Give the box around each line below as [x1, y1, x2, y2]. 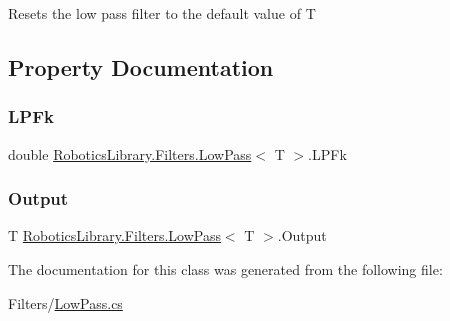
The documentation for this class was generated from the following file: [8, 259, 443, 279]
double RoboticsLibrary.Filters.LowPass [8, 143, 252, 164]
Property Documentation [8, 51, 274, 82]
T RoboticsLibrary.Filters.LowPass [8, 225, 221, 246]
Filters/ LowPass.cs [8, 292, 123, 313]
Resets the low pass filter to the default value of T [8, 3, 316, 23]
